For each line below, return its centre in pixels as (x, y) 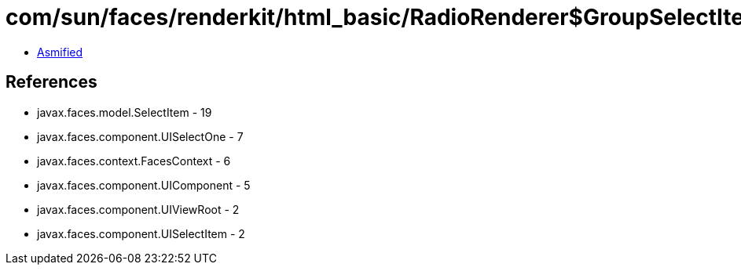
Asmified (60, 52)
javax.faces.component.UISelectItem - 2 (141, 233)
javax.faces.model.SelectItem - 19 (125, 112)
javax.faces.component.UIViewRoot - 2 (138, 209)
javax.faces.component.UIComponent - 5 (144, 185)
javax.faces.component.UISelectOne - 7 (140, 136)
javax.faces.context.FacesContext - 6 (134, 161)
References (51, 82)
